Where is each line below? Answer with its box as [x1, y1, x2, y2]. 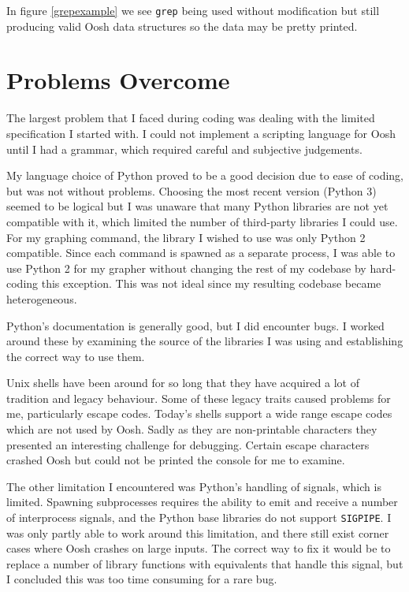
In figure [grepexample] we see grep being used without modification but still [6, 2, 380, 18]
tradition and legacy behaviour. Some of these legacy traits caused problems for [6, 389, 391, 406]
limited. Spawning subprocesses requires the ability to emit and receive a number [6, 493, 398, 510]
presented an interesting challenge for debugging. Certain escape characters [6, 436, 370, 452]
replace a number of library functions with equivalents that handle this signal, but [6, 555, 403, 572]
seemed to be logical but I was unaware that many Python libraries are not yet [6, 198, 389, 214]
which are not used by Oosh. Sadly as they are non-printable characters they [6, 421, 377, 437]
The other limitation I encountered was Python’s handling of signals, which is [6, 478, 381, 494]
